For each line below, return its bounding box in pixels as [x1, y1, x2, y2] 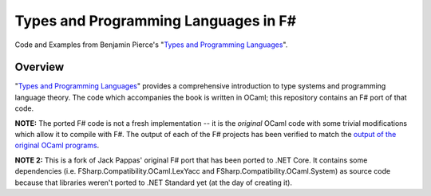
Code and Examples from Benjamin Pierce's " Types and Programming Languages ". [14, 40, 288, 49]
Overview [14, 61, 65, 74]
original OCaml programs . [14, 140, 100, 151]
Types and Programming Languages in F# [14, 12, 297, 29]
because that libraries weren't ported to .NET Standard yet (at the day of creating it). [14, 178, 293, 187]
